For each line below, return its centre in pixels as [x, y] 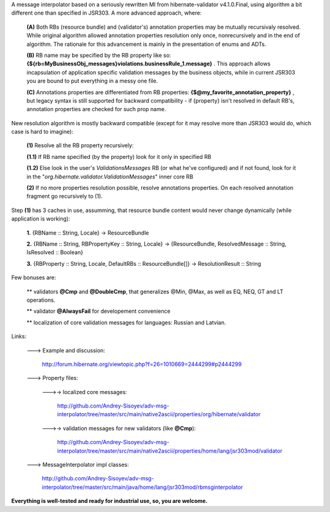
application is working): [41, 219]
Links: [19, 337]
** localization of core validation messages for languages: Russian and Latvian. [126, 322]
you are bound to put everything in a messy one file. [92, 81]
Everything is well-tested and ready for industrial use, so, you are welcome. [109, 501]
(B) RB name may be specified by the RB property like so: [99, 55]
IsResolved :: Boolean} [55, 252]
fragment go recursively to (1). [65, 196]
